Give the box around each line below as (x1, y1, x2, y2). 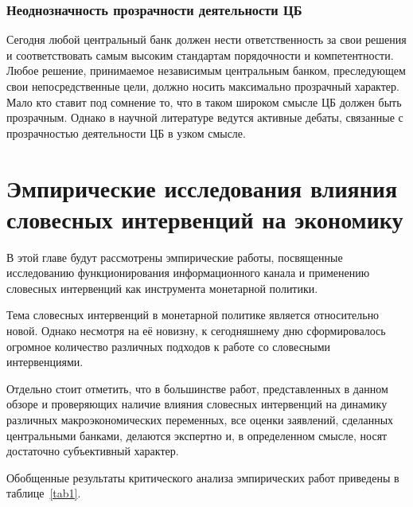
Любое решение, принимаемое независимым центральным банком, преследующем (6, 62, 406, 79)
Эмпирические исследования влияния (6, 171, 398, 204)
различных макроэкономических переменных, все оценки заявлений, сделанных (6, 411, 394, 428)
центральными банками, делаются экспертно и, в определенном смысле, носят (6, 427, 388, 443)
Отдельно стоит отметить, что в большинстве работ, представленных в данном (6, 380, 388, 396)
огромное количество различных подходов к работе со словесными (6, 337, 331, 354)
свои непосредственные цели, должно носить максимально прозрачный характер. (6, 78, 399, 94)
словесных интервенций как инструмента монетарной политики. (6, 279, 318, 296)
